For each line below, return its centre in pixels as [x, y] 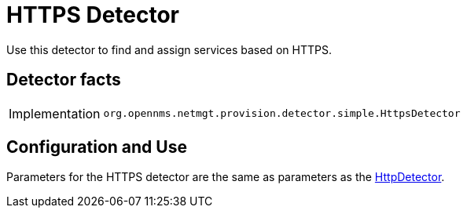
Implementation [55, 113]
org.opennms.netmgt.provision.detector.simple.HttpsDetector [282, 114]
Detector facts [64, 80]
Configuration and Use [97, 147]
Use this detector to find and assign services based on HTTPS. [169, 49]
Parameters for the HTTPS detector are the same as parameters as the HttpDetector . [226, 177]
